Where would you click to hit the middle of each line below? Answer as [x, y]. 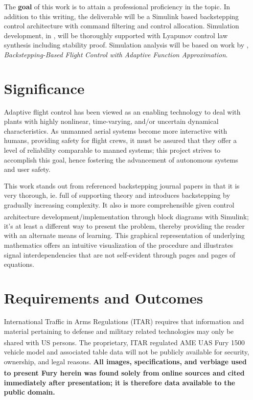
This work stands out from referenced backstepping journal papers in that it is [122, 185]
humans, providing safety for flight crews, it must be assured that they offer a [120, 140]
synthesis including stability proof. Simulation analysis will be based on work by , [126, 45]
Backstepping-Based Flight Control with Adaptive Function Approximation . [116, 54]
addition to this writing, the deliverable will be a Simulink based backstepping [121, 16]
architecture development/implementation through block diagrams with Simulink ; [126, 216]
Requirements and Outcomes [103, 298]
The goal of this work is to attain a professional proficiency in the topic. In [117, 6]
